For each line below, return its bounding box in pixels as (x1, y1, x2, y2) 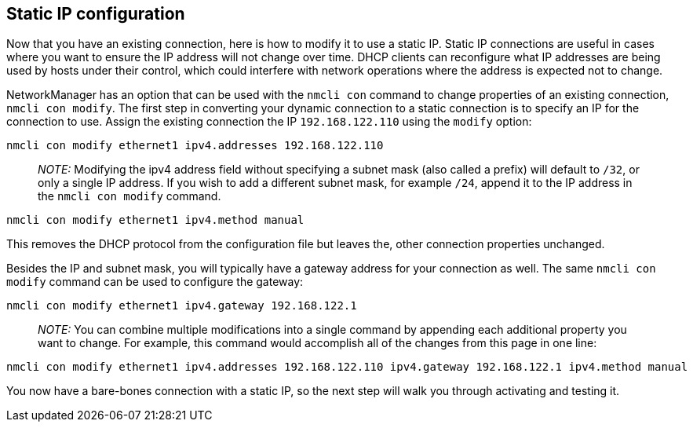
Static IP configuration (6, 4, 185, 24)
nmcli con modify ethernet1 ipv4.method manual (6, 214, 305, 227)
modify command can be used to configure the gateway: (6, 275, 304, 289)
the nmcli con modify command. (38, 189, 221, 203)
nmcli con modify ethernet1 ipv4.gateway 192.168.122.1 (6, 299, 357, 313)
